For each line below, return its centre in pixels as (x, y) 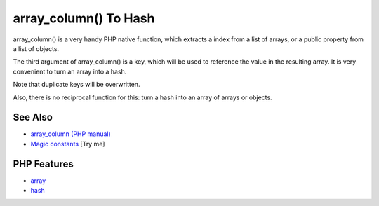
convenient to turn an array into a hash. (70, 71)
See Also (33, 117)
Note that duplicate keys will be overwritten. (77, 85)
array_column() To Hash (84, 18)
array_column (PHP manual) (71, 134)
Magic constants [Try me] (68, 144)
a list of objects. (36, 48)
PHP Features (43, 164)
